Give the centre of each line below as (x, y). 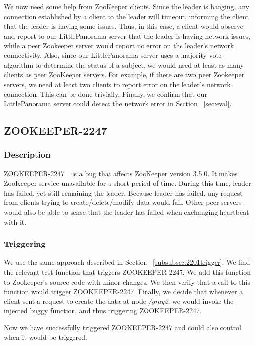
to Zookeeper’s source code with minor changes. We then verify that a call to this (127, 281)
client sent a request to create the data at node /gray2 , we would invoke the (119, 301)
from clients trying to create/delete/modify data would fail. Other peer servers (123, 202)
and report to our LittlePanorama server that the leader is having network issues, (127, 35)
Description (27, 155)
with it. (15, 222)
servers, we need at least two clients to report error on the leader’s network (117, 84)
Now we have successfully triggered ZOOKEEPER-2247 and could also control (123, 327)
